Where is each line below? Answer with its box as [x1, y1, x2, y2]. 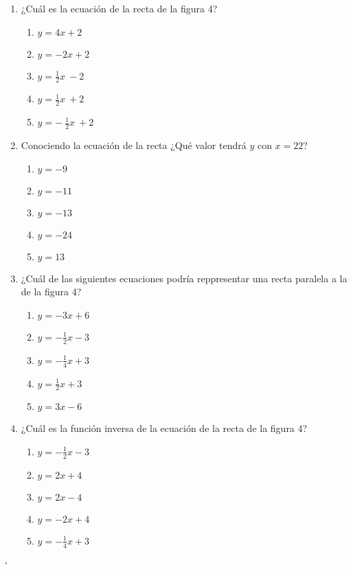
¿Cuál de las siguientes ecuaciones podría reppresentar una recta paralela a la [21, 271, 348, 285]
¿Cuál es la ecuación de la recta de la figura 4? [21, 1, 218, 15]
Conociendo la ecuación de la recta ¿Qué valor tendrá [21, 138, 247, 152]
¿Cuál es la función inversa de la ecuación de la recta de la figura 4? [21, 421, 308, 435]
